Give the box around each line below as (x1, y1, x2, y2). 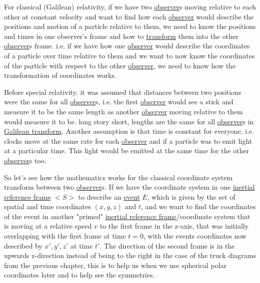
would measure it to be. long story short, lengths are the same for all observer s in (4, 116, 254, 126)
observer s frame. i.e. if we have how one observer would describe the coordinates (4, 40, 250, 51)
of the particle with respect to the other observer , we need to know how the (4, 60, 236, 70)
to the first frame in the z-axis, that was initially (99, 221, 249, 231)
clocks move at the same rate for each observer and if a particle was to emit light (4, 135, 252, 146)
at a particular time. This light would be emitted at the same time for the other (4, 145, 249, 156)
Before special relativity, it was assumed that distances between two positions (4, 86, 241, 97)
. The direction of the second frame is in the (99, 240, 235, 251)
